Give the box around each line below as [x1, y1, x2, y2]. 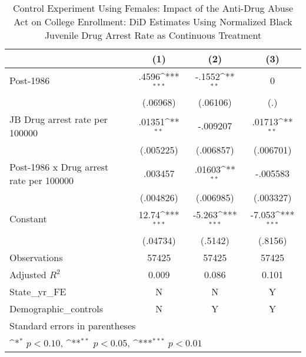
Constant [9, 212, 47, 226]
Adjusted [9, 267, 46, 281]
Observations [9, 250, 63, 264]
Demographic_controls [9, 301, 104, 315]
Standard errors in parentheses [9, 318, 136, 332]
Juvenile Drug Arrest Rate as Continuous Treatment [44, 28, 262, 42]
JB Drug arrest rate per [9, 112, 108, 126]
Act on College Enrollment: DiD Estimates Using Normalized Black [14, 15, 292, 28]
